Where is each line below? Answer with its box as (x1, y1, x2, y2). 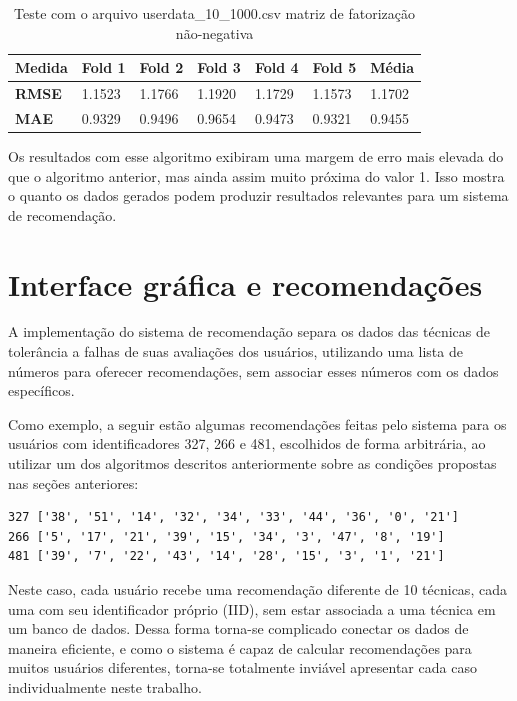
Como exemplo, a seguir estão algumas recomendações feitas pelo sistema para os (8, 413, 507, 434)
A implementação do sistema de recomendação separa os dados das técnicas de (8, 321, 490, 342)
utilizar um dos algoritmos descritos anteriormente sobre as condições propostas (8, 453, 497, 474)
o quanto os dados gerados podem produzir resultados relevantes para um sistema (8, 185, 509, 206)
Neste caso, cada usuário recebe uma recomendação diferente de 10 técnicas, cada (8, 579, 507, 599)
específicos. (8, 380, 75, 401)
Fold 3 (197, 57, 241, 78)
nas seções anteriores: (8, 472, 139, 493)
